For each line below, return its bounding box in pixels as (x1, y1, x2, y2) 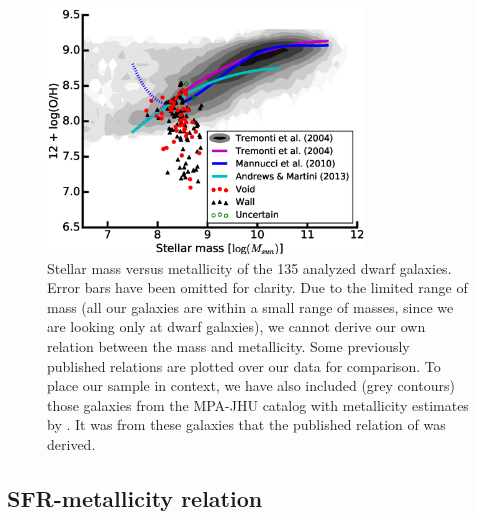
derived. (47, 433, 96, 454)
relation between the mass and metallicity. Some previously (47, 335, 410, 356)
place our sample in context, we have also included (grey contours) (47, 375, 455, 396)
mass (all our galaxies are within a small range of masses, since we (47, 296, 454, 317)
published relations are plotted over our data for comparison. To (47, 355, 441, 376)
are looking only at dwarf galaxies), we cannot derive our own (47, 316, 426, 337)
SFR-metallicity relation (7, 482, 263, 513)
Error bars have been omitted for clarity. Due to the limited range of (47, 277, 468, 298)
